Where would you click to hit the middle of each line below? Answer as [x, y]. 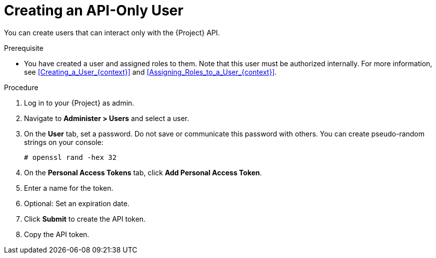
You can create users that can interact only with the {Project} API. [112, 32]
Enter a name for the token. [69, 188]
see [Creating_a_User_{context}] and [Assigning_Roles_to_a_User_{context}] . [151, 72]
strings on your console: [64, 142]
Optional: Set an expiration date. [77, 203]
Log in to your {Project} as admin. [79, 103]
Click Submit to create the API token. [85, 219]
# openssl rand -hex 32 [70, 157]
